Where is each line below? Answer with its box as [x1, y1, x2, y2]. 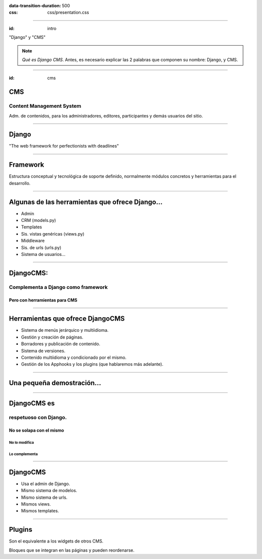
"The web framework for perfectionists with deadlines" [9, 143, 119, 149]
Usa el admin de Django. [21, 481, 70, 487]
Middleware [21, 238, 45, 244]
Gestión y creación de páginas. [21, 334, 83, 340]
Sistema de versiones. [21, 348, 65, 354]
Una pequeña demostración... [9, 379, 101, 387]
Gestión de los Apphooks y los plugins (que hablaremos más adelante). [21, 361, 164, 367]
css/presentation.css [47, 10, 89, 16]
